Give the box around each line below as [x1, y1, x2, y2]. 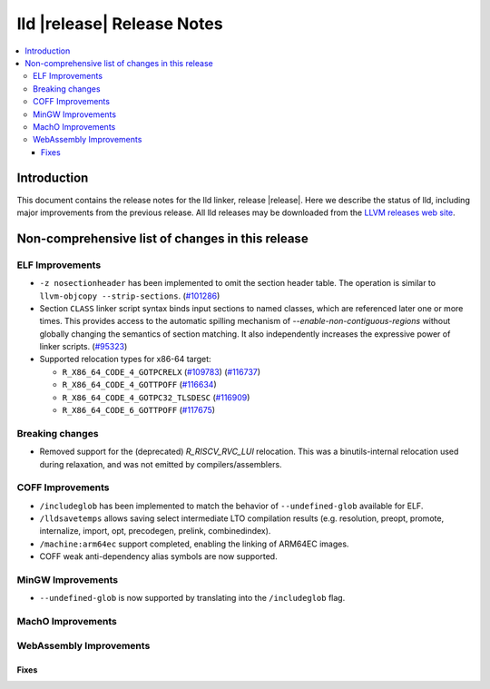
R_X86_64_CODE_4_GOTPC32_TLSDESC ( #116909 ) [62, 391, 250, 403]
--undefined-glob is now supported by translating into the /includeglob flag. [39, 593, 346, 604]
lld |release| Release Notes [16, 14, 223, 34]
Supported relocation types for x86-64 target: [39, 354, 212, 365]
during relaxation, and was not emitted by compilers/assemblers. [39, 458, 282, 469]
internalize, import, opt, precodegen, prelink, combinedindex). [39, 526, 271, 536]
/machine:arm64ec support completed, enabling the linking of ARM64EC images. [39, 538, 349, 549]
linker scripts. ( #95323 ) [39, 341, 128, 352]
